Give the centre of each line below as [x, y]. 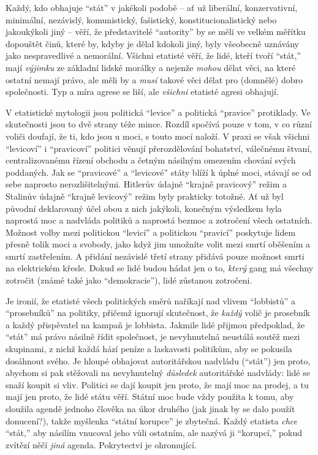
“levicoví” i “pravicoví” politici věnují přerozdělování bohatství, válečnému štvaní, [159, 148]
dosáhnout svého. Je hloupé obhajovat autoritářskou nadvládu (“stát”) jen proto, [158, 360]
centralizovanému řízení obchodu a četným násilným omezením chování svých [151, 160]
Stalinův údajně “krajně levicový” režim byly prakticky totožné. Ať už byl [145, 196]
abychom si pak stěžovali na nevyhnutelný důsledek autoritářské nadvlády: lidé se [158, 373]
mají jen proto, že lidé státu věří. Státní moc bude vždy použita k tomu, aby [150, 397]
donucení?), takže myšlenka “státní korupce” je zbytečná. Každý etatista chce [151, 420]
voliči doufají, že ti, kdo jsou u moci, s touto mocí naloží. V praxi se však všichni [158, 136]
